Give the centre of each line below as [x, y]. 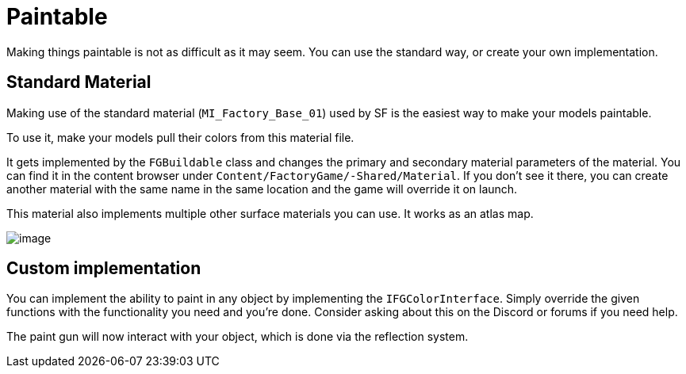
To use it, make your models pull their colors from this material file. [180, 137]
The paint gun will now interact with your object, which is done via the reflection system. [238, 337]
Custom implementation [104, 269]
